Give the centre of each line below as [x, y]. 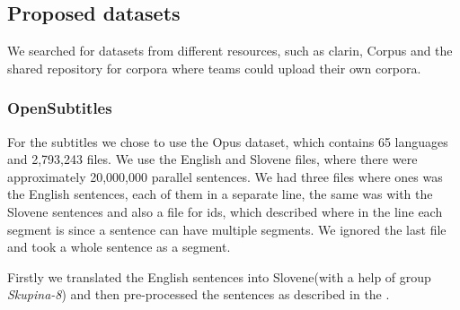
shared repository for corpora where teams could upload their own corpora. [214, 68]
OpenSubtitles [60, 108]
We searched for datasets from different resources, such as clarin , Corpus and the [230, 51]
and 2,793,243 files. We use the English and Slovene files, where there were [212, 159]
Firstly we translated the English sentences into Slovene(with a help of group [219, 276]
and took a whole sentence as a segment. [119, 247]
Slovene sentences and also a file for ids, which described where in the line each [225, 211]
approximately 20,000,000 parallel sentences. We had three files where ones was [225, 176]
